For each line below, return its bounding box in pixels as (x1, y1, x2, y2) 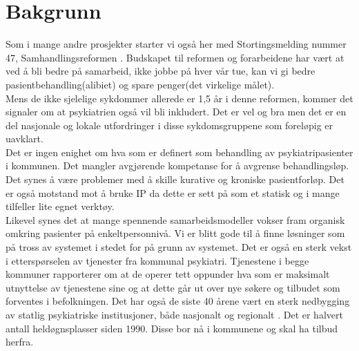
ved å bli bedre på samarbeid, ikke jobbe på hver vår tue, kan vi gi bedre (6, 64, 316, 78)
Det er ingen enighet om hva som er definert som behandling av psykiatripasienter (6, 144, 353, 159)
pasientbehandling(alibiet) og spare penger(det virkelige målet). (6, 77, 275, 91)
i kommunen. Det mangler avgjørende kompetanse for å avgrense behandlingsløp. (6, 158, 349, 173)
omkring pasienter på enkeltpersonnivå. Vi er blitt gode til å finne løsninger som (6, 226, 345, 240)
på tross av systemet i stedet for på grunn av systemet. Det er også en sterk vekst (6, 240, 352, 254)
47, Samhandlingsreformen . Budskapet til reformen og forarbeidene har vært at (6, 50, 345, 64)
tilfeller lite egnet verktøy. (6, 199, 115, 214)
